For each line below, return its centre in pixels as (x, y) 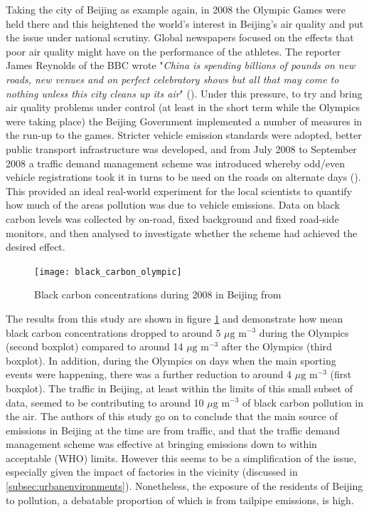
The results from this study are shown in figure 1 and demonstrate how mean (175, 318)
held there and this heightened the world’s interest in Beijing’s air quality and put (185, 23)
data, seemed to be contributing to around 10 (105, 402)
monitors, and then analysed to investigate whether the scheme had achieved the (182, 233)
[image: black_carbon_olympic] (108, 272)
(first (341, 374)
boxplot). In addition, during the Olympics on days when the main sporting (171, 360)
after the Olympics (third (277, 346)
